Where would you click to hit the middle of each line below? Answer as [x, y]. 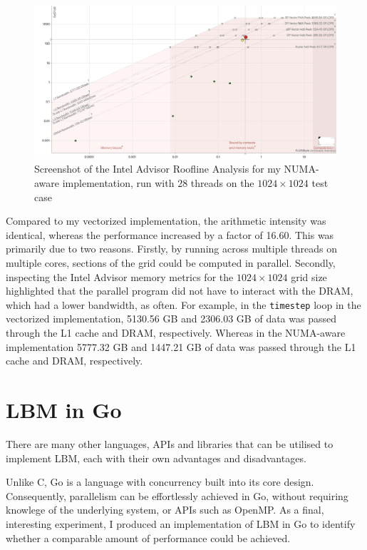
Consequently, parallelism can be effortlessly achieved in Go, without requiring [177, 495]
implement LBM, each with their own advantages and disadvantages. [156, 458]
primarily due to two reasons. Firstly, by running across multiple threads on [171, 249]
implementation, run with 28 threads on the [158, 183]
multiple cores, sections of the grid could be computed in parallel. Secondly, [171, 263]
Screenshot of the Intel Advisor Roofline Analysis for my [157, 169]
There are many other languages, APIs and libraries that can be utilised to [170, 443]
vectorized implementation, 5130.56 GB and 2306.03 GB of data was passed [171, 319]
